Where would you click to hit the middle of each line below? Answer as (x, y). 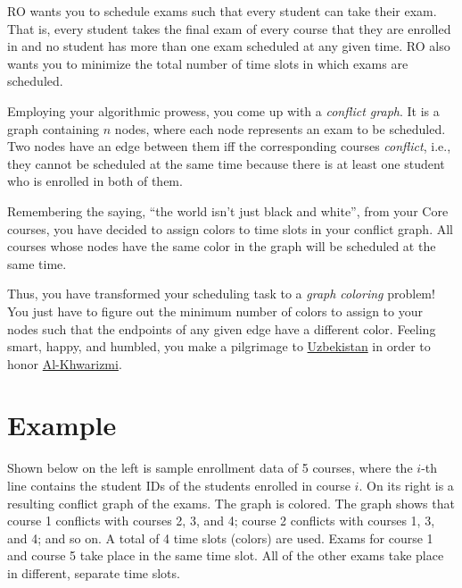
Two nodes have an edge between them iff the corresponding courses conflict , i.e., (229, 146)
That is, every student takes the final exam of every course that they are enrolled (229, 28)
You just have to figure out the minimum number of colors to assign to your (215, 311)
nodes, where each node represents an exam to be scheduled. (280, 128)
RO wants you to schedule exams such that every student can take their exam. (222, 11)
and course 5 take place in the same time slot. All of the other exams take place (226, 555)
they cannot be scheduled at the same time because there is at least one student (226, 163)
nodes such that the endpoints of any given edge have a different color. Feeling (222, 328)
